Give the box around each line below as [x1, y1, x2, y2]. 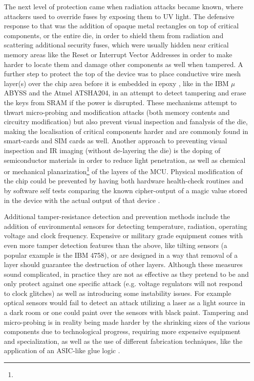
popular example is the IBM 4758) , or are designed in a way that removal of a [4, 249, 238, 260]
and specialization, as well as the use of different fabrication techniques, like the [4, 336, 243, 346]
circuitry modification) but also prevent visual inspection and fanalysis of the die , [4, 116, 248, 127]
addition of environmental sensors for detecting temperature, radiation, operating [4, 221, 247, 231]
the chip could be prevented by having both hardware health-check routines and [4, 176, 244, 186]
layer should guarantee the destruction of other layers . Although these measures [4, 259, 243, 269]
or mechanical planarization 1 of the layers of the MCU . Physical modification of [4, 165, 243, 176]
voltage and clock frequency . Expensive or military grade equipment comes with [4, 230, 243, 241]
